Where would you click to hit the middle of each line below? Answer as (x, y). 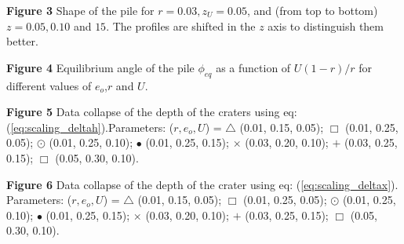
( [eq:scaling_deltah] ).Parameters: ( (90, 127)
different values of (49, 85)
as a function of (253, 67)
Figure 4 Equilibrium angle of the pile (100, 67)
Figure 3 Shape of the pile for (80, 10)
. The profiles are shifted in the (181, 25)
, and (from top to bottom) (312, 10)
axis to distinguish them (326, 25)
